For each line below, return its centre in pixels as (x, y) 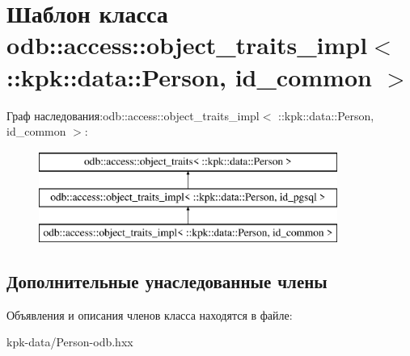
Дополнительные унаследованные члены (167, 281)
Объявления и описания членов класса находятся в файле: (150, 314)
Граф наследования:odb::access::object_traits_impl (133, 115)
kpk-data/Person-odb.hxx (70, 342)
